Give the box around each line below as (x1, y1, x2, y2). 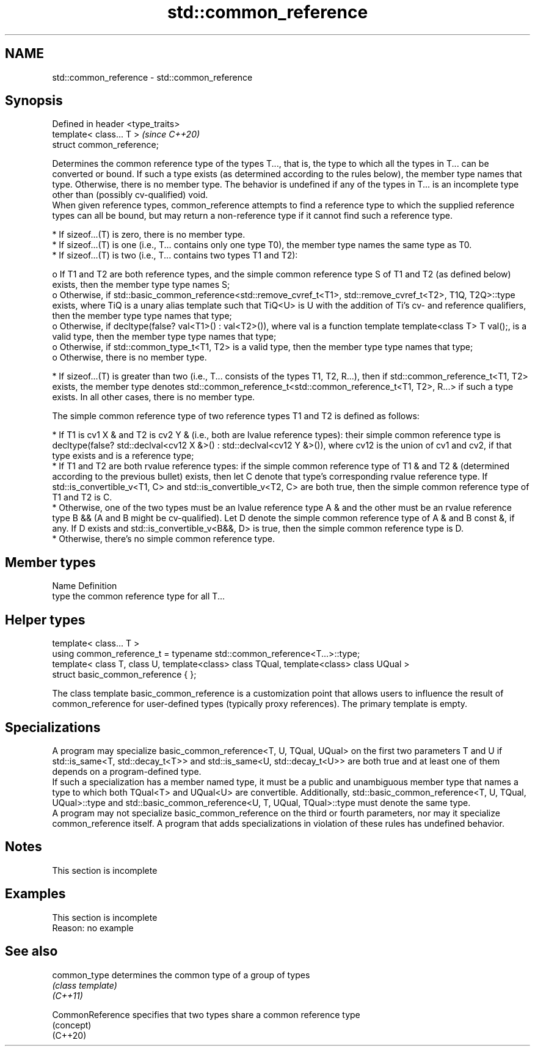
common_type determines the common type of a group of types (52, 969, 310, 980)
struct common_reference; (52, 139, 159, 150)
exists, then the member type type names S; (52, 279, 230, 290)
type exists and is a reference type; (52, 450, 194, 461)
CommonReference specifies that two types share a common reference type (52, 1009, 360, 1020)
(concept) (52, 1019, 92, 1030)
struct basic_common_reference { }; (52, 669, 197, 680)
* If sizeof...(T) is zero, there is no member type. (52, 229, 246, 240)
